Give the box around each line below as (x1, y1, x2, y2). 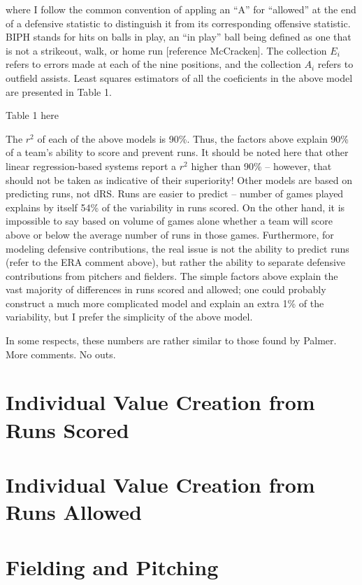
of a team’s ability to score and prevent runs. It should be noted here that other (6, 145, 349, 160)
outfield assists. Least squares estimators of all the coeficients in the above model (6, 70, 353, 85)
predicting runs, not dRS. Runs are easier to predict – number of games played (6, 186, 344, 201)
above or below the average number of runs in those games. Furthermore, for (6, 227, 334, 241)
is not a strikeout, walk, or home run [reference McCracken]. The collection (6, 43, 327, 57)
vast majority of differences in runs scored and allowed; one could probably (6, 282, 326, 297)
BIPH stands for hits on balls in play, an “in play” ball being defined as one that (6, 29, 352, 44)
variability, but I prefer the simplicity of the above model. (6, 309, 253, 324)
